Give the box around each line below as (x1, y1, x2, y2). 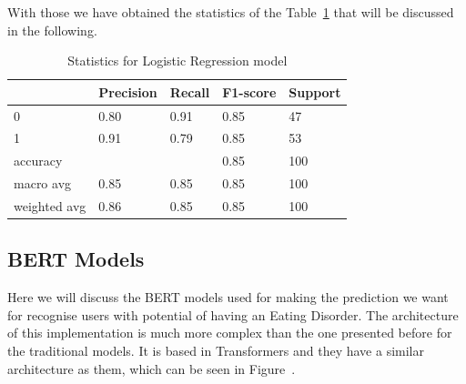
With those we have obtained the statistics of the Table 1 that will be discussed (7, 3, 454, 21)
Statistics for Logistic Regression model (67, 51, 288, 70)
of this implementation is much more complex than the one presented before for (7, 323, 452, 342)
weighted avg (14, 197, 86, 215)
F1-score (222, 82, 277, 101)
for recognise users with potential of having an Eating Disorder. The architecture (7, 305, 459, 324)
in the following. (7, 20, 97, 39)
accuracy (14, 151, 63, 170)
